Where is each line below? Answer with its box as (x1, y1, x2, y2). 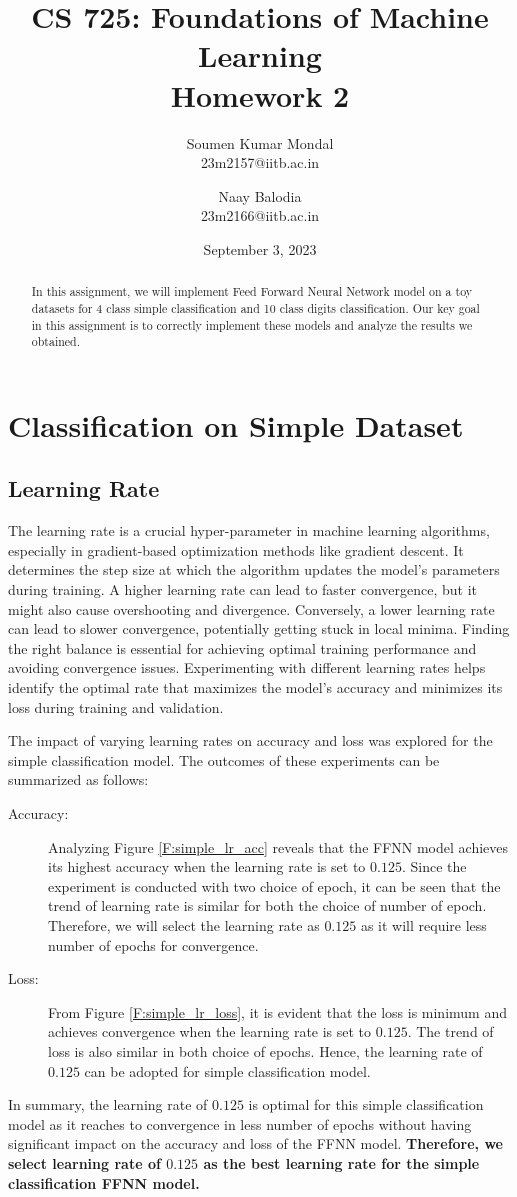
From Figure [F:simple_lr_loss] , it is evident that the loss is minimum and (48, 1001, 507, 1022)
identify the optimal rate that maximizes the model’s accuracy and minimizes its (8, 677, 503, 698)
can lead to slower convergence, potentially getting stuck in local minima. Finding (8, 618, 510, 639)
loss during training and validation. (8, 696, 224, 717)
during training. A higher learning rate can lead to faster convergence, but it (8, 579, 477, 600)
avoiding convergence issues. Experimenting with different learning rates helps (8, 657, 486, 678)
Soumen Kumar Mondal (186, 132, 334, 153)
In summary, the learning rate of (8, 1094, 208, 1115)
